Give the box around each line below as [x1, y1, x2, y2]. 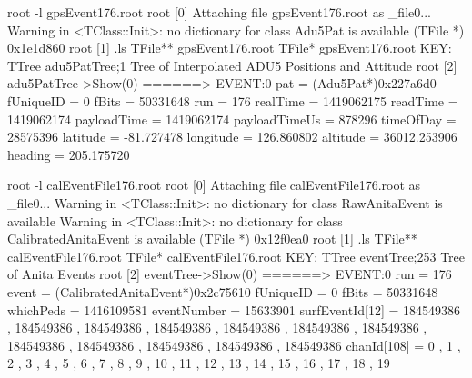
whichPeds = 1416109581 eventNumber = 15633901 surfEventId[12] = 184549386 [7, 300, 461, 319]
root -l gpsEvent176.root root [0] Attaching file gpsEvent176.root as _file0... [7, 3, 431, 21]
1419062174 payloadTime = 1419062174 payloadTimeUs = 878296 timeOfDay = [7, 109, 457, 128]
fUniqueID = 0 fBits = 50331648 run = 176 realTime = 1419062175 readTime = [7, 91, 458, 110]
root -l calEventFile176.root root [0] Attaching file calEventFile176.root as [7, 175, 421, 194]
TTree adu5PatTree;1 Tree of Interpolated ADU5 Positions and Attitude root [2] [7, 55, 457, 75]
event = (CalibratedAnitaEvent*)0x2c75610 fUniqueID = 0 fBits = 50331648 [7, 282, 438, 301]
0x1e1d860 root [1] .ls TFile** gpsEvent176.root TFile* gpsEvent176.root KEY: [7, 38, 452, 57]
